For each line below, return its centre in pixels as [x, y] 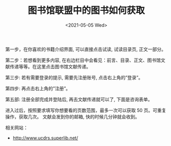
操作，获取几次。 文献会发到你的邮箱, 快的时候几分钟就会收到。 [72, 117]
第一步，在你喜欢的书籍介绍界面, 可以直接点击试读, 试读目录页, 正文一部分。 [85, 49]
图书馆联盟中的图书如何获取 [86, 11]
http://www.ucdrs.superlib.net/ [45, 138]
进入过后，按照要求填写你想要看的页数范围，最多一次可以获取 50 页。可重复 [86, 110]
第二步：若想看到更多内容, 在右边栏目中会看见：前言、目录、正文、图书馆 [83, 60]
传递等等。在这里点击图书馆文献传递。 [50, 66]
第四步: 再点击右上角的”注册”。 [38, 88]
